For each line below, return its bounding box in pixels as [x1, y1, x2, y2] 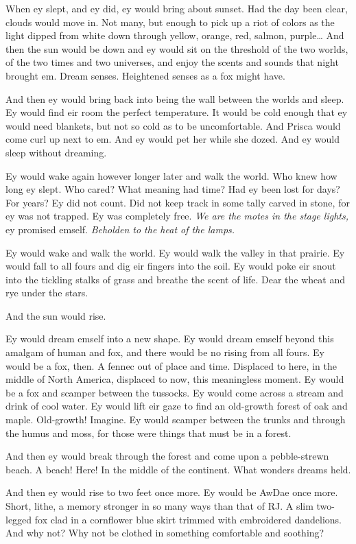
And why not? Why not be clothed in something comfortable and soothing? [5, 525, 324, 540]
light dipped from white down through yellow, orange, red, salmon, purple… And [5, 28, 344, 43]
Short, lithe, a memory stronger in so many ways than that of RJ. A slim [5, 499, 313, 512]
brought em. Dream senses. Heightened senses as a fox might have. [5, 68, 285, 82]
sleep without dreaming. [5, 145, 107, 159]
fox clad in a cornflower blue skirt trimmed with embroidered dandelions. [34, 512, 342, 526]
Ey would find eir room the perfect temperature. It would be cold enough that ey [5, 105, 348, 119]
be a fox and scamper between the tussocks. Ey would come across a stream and [5, 385, 344, 399]
